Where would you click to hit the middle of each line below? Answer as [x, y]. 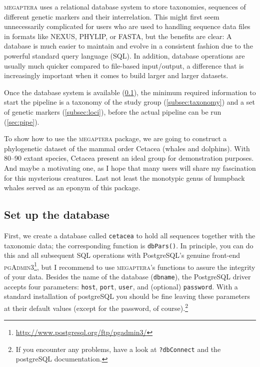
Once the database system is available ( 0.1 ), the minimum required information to [130, 92]
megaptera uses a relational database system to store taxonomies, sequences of [125, 7]
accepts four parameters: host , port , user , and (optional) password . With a [121, 286]
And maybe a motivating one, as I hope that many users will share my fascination [130, 167]
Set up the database [57, 215]
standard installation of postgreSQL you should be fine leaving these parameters [127, 296]
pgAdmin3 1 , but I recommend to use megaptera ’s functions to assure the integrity [130, 266]
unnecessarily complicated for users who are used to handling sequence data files [127, 26]
